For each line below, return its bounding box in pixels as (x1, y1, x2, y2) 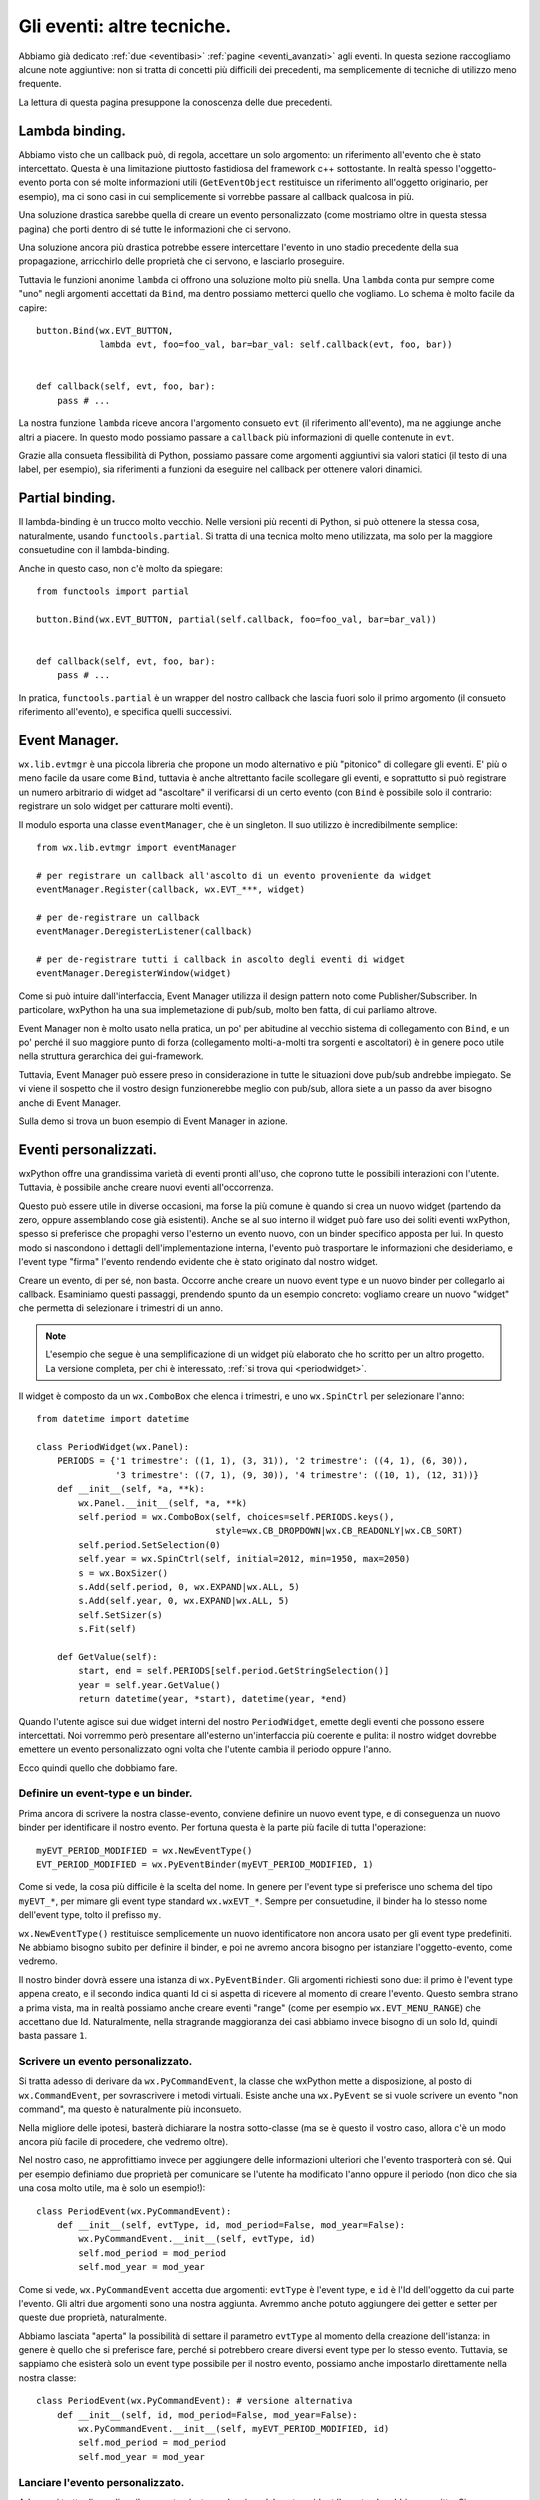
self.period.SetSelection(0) (78, 1539, 222, 1550)
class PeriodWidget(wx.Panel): (36, 1441, 190, 1453)
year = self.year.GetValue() (78, 1679, 222, 1690)
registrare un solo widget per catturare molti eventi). (18, 800, 234, 812)
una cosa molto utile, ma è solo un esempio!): (18, 2182, 206, 2194)
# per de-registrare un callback (36, 911, 200, 923)
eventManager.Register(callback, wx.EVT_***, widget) (36, 884, 305, 895)
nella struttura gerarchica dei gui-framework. (18, 1050, 204, 1062)
